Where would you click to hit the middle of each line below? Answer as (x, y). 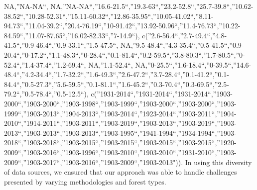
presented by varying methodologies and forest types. (85, 181)
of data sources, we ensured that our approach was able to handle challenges (121, 172)
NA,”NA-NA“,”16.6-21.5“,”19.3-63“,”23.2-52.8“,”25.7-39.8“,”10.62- (152, 6)
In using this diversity (218, 162)
